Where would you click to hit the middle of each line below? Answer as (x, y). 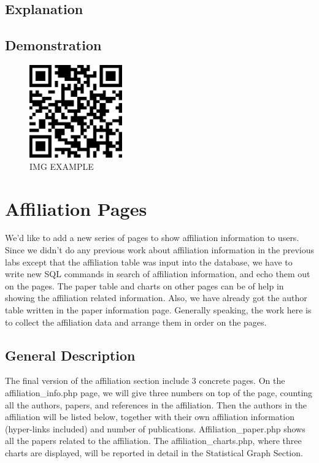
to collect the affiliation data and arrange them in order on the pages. (136, 322)
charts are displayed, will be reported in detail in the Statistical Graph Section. (154, 452)
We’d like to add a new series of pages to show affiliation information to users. (152, 238)
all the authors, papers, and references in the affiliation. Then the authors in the (156, 404)
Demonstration (53, 45)
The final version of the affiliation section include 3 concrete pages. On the (145, 381)
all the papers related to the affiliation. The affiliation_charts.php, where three (153, 441)
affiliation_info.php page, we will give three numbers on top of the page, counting (159, 393)
